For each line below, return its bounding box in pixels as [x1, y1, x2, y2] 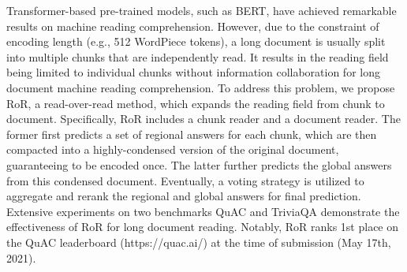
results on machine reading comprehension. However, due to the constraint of [6, 17, 379, 34]
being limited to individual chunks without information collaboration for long [6, 64, 380, 80]
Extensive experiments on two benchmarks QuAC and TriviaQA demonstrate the [6, 203, 400, 219]
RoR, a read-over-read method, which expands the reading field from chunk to [6, 95, 385, 111]
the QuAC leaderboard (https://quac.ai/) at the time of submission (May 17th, [6, 233, 391, 250]
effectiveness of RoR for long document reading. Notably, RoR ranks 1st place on [6, 218, 399, 235]
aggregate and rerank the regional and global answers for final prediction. [6, 188, 361, 204]
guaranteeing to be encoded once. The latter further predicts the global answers [6, 156, 392, 173]
